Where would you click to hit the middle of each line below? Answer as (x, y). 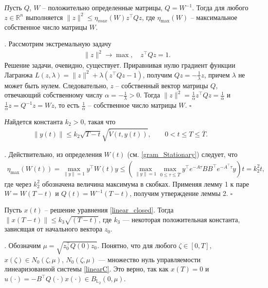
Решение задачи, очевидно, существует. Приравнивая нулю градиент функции (120, 65)
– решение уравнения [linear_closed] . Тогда (109, 209)
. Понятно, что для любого (137, 245)
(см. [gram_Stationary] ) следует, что (182, 154)
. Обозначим (23, 245)
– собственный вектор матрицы (162, 85)
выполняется (44, 17)
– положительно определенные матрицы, (103, 7)
